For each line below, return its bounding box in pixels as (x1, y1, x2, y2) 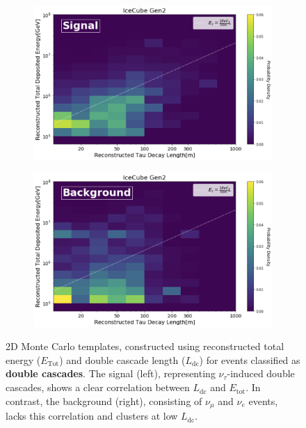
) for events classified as (199, 352, 300, 367)
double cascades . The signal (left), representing (6, 366, 216, 381)
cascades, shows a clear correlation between (6, 380, 190, 395)
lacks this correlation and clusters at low (6, 409, 178, 423)
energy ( (6, 352, 41, 367)
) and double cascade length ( (59, 352, 186, 367)
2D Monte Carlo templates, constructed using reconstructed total (6, 339, 284, 354)
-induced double (227, 366, 295, 381)
